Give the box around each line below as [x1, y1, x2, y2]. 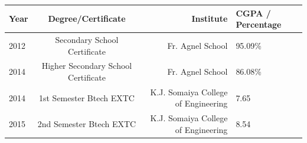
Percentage [236, 18, 282, 31]
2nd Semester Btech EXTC [37, 118, 136, 130]
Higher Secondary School [41, 59, 132, 72]
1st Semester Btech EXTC [39, 91, 135, 104]
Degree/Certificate [48, 12, 126, 25]
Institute [191, 12, 228, 25]
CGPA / [236, 6, 271, 19]
